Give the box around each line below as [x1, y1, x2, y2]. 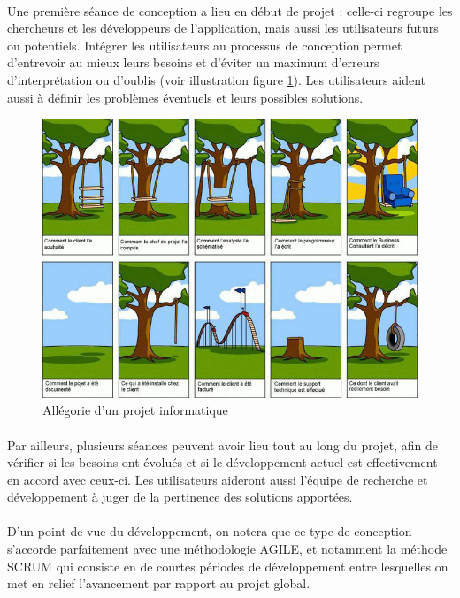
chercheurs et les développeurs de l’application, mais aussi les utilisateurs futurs [7, 19, 439, 37]
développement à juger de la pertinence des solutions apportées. [7, 487, 353, 506]
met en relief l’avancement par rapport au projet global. [7, 574, 310, 593]
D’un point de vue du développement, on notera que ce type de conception [7, 522, 412, 540]
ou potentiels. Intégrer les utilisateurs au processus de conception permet [7, 35, 402, 54]
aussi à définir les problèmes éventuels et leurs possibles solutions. [7, 88, 364, 106]
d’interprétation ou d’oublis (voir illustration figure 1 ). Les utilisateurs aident [7, 70, 426, 88]
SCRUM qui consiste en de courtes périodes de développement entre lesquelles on [7, 556, 448, 575]
